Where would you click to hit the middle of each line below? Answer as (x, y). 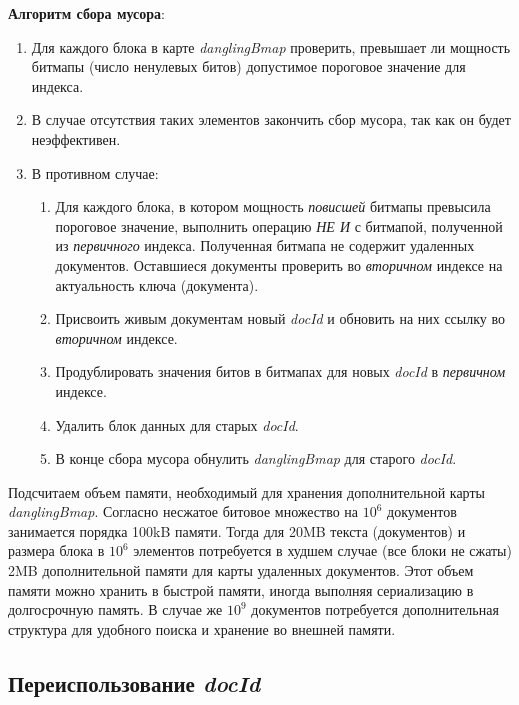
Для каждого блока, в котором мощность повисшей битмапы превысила (273, 206)
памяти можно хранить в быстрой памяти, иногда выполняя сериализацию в (241, 589)
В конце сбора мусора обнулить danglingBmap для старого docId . (256, 458)
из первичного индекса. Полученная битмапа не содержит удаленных (265, 245)
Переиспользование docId (134, 682)
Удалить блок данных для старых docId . (177, 424)
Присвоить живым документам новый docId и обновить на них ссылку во (280, 318)
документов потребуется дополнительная (375, 609)
